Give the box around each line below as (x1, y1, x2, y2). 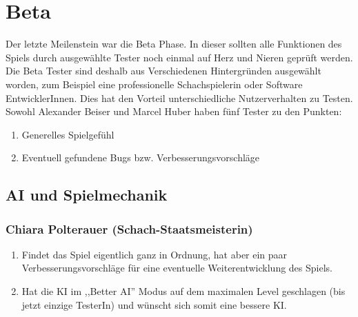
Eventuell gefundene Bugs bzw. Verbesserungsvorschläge (21, 150, 260, 165)
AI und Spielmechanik (6, 184, 168, 205)
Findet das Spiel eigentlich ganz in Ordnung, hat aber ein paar (21, 247, 288, 261)
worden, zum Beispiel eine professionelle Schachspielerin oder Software (6, 76, 303, 91)
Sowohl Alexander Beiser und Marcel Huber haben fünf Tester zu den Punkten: (6, 104, 342, 119)
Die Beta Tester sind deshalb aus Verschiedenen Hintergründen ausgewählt (6, 63, 321, 78)
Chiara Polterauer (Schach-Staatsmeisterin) (6, 220, 253, 237)
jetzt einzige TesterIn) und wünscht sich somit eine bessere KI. (21, 297, 287, 311)
